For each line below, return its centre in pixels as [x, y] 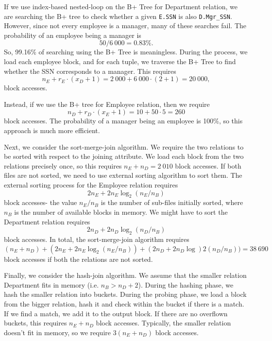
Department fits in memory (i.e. [51, 284]
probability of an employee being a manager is [73, 35]
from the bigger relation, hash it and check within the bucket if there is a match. [124, 303]
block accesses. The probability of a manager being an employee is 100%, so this [123, 121]
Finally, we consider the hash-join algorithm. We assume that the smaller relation [125, 275]
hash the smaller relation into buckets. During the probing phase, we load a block [125, 294]
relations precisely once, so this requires [63, 165]
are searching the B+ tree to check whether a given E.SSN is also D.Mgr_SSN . [118, 16]
